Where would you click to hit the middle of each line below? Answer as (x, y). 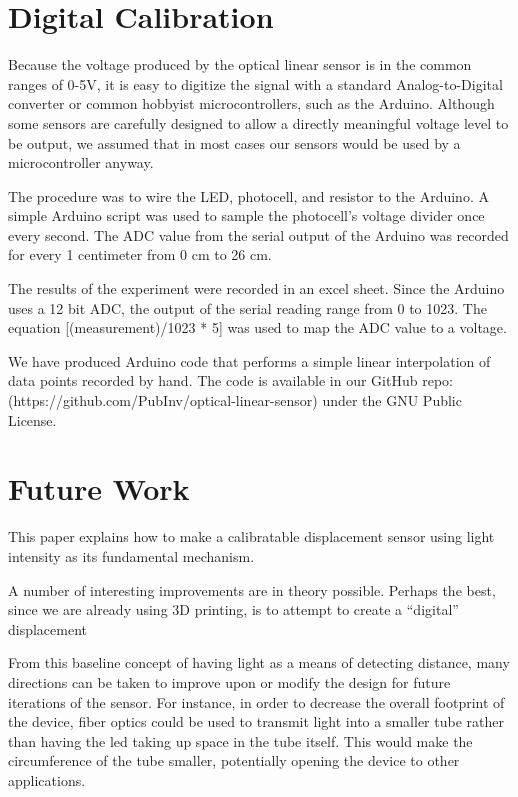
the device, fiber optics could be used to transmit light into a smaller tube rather (256, 721)
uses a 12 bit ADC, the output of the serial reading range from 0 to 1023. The (247, 307)
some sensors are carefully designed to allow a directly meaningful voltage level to (258, 122)
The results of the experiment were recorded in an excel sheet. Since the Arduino (256, 288)
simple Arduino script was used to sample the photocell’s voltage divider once (246, 215)
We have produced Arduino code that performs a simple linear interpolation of (249, 360)
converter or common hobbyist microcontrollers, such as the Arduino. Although (251, 103)
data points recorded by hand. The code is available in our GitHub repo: (230, 380)
